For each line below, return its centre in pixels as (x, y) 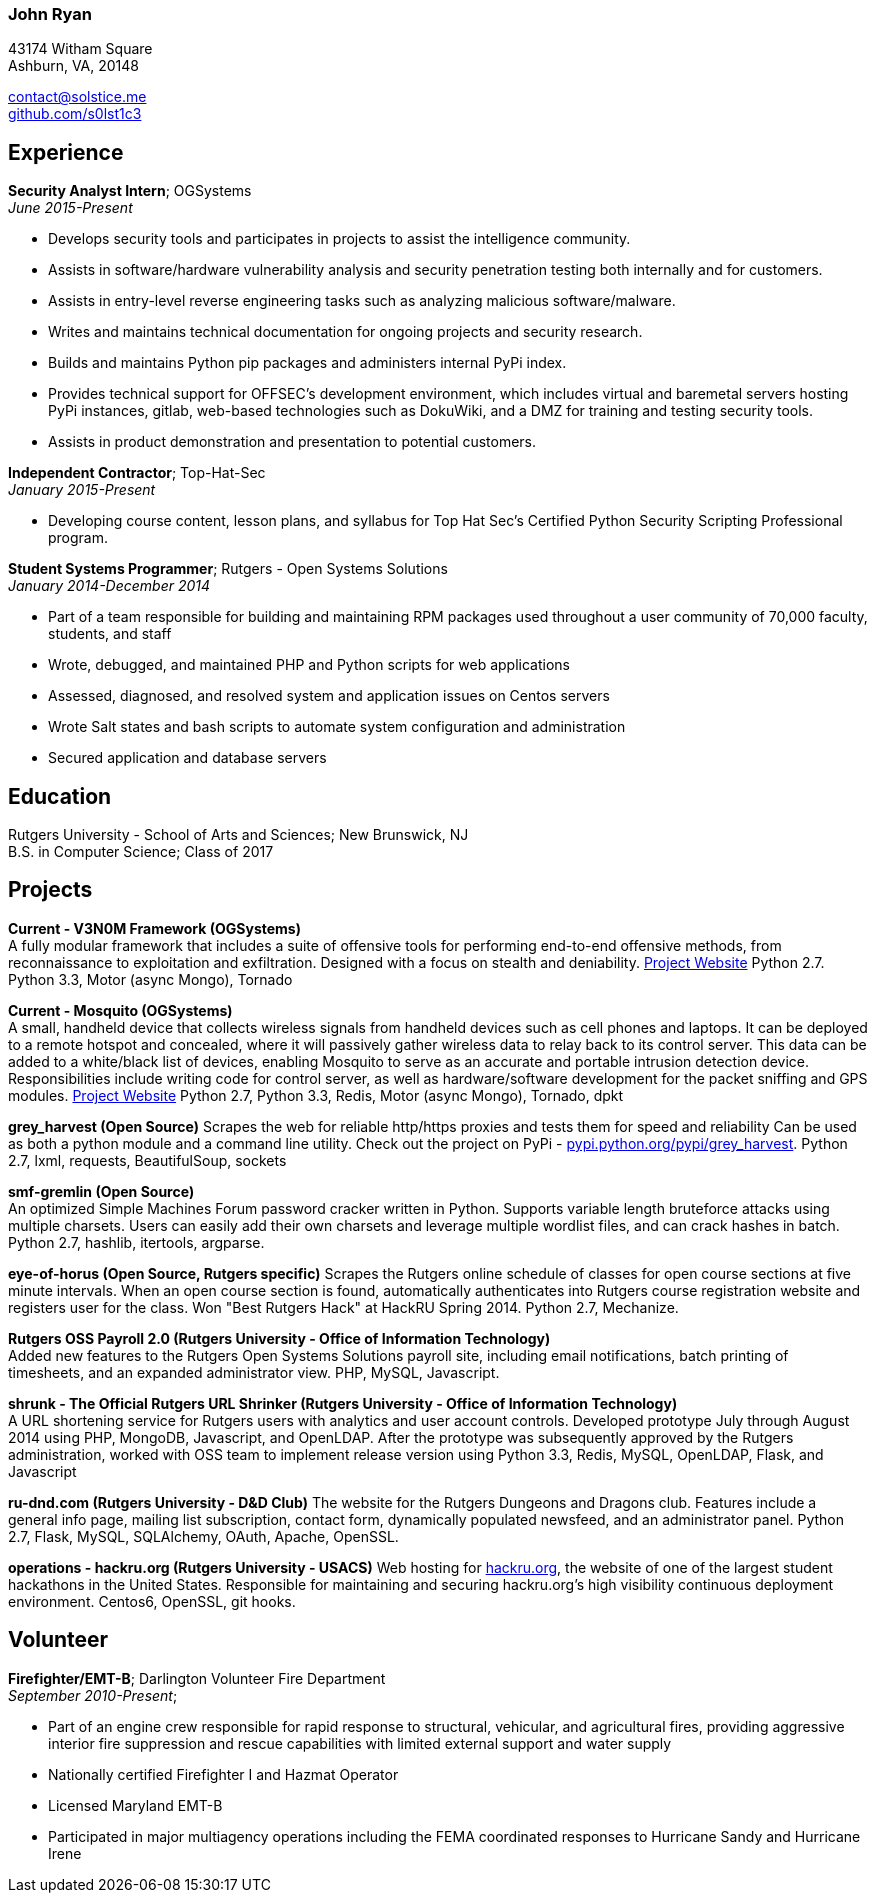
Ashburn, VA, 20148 (74, 66)
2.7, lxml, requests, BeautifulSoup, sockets (147, 1160)
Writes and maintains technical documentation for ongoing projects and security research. (345, 332)
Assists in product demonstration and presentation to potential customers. (292, 442)
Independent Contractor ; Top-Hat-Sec (137, 473)
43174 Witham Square (80, 49)
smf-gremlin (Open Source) (101, 1191)
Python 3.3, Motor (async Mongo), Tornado (150, 979)
